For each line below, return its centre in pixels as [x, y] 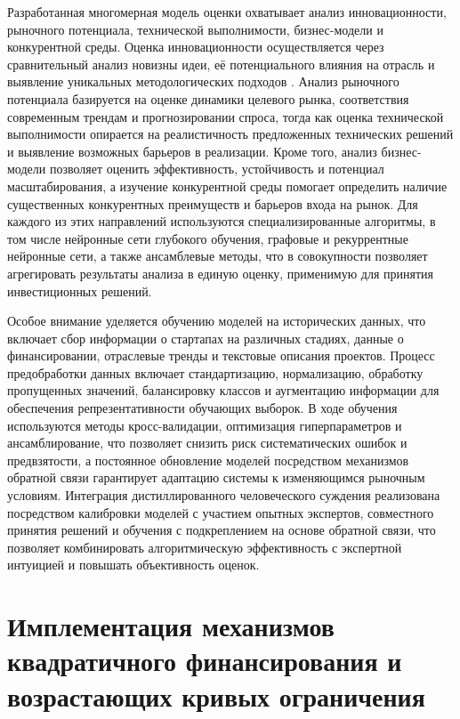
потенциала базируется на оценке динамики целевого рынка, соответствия [208, 98]
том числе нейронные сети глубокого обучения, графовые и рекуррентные [208, 238]
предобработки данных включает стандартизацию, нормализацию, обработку [215, 372]
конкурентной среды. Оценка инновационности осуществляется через [196, 47]
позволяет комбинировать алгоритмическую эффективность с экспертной [205, 547]
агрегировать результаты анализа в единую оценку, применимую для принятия [221, 273]
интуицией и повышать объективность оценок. [133, 565]
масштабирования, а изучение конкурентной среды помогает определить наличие [227, 186]
